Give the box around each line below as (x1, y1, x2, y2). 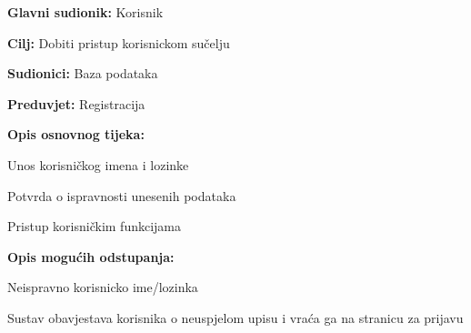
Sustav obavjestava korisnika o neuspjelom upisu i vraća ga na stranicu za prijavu (7, 308, 464, 327)
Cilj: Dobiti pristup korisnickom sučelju (7, 33, 230, 52)
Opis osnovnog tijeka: (7, 125, 145, 144)
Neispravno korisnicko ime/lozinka (7, 277, 198, 297)
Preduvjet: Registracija (7, 94, 145, 113)
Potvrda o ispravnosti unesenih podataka (7, 186, 236, 205)
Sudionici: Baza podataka (7, 64, 158, 83)
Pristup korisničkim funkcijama (7, 217, 182, 236)
